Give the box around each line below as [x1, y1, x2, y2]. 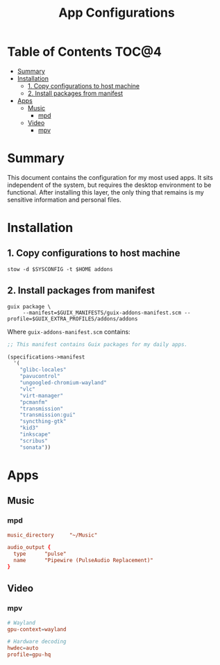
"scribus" [19, 437, 49, 444]
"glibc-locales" [19, 366, 67, 373]
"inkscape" [19, 431, 51, 438]
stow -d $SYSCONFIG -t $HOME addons [7, 265, 113, 272]
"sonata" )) [19, 443, 51, 451]
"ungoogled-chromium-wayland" [19, 379, 108, 386]
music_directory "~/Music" [7, 532, 98, 539]
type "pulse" [13, 550, 67, 557]
